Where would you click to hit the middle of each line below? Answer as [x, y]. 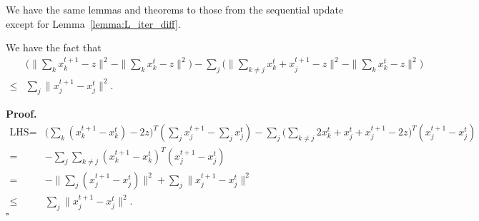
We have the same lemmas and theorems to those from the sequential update [175, 9]
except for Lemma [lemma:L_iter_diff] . [93, 23]
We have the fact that [54, 47]
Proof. [21, 114]
